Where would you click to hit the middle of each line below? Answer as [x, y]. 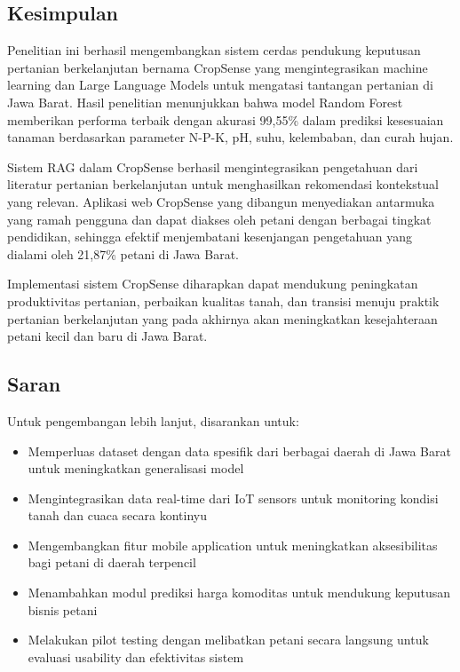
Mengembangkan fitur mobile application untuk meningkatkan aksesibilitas [233, 545]
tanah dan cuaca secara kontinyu [117, 515]
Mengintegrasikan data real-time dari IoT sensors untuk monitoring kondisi [233, 498]
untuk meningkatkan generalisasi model [136, 468]
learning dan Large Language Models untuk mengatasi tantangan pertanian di [220, 85]
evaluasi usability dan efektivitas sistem [136, 656]
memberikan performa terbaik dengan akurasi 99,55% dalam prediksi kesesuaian [226, 119]
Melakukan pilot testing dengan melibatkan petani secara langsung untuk [228, 640]
